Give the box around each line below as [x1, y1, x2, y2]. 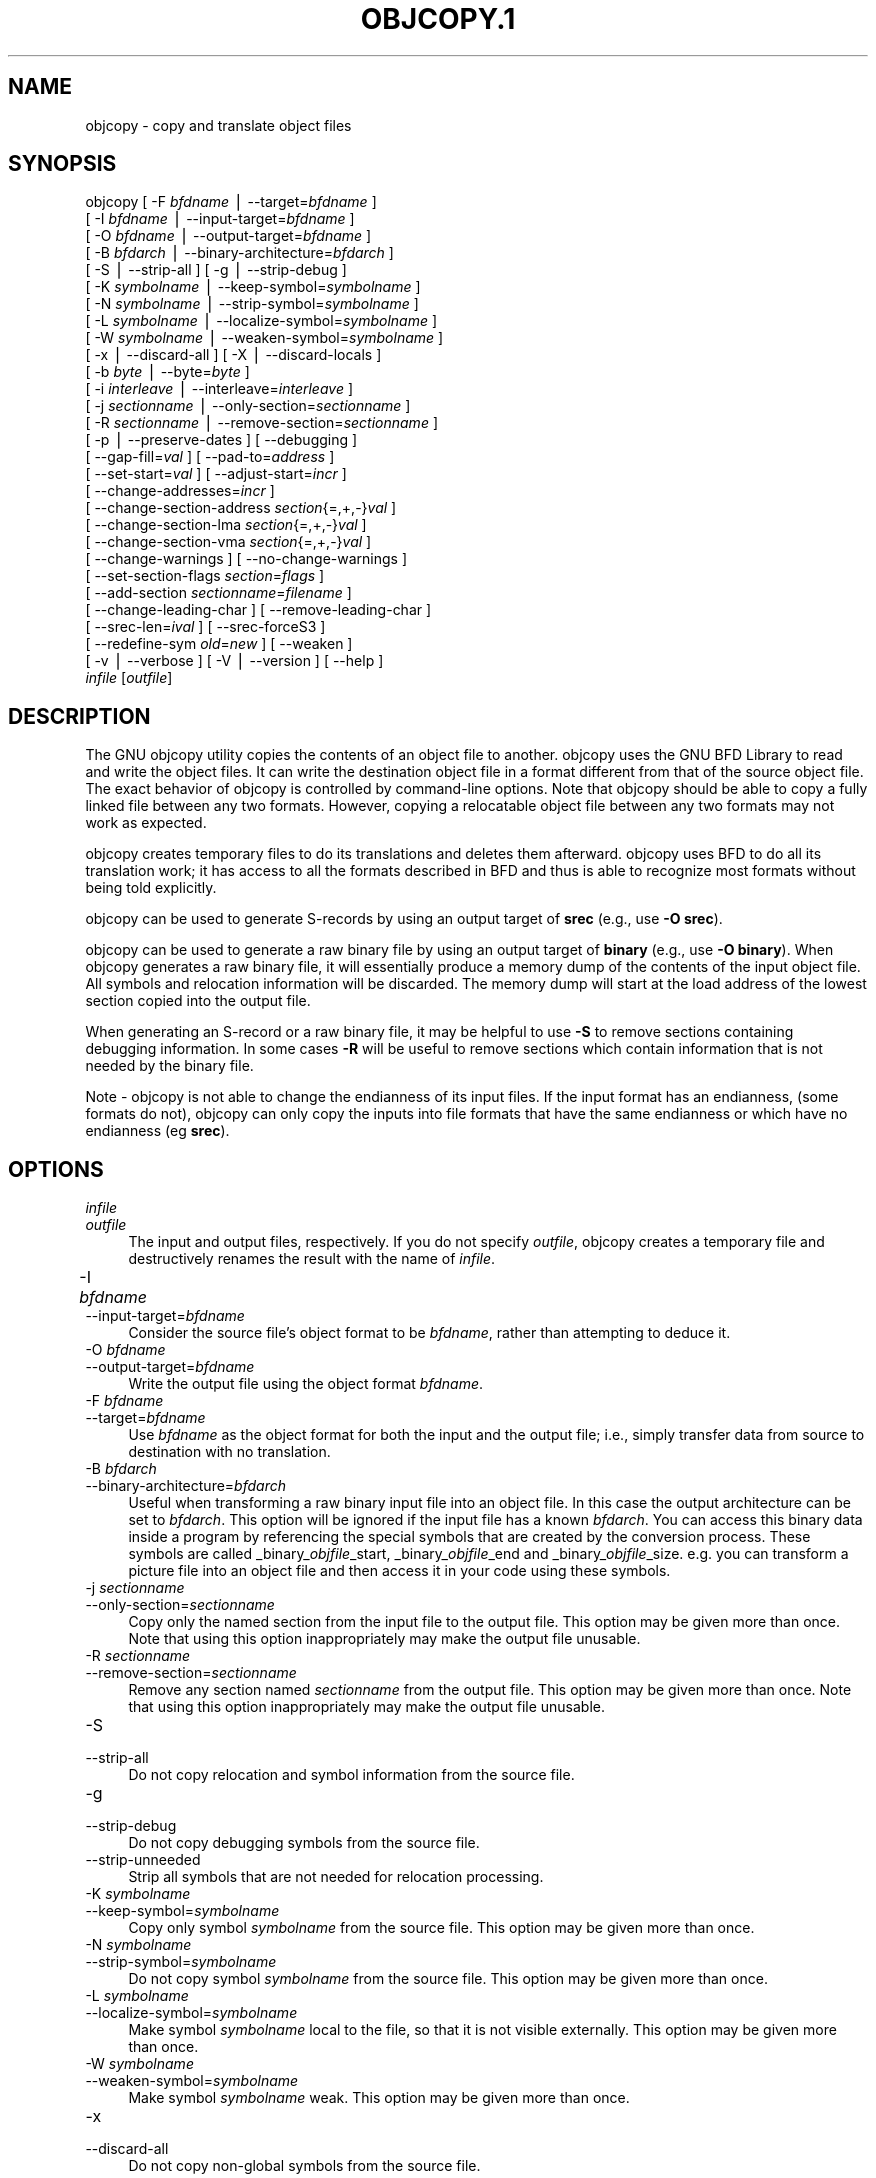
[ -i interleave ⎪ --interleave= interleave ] [85, 380, 354, 398]
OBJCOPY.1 [360, 2, 516, 36]
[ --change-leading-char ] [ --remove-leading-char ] [85, 601, 432, 619]
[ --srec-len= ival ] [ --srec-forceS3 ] [85, 618, 326, 636]
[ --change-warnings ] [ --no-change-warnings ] [85, 550, 407, 568]
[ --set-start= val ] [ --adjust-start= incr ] [85, 465, 347, 483]
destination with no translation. [128, 1443, 331, 1461]
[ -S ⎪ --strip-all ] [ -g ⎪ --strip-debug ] [85, 261, 347, 279]
